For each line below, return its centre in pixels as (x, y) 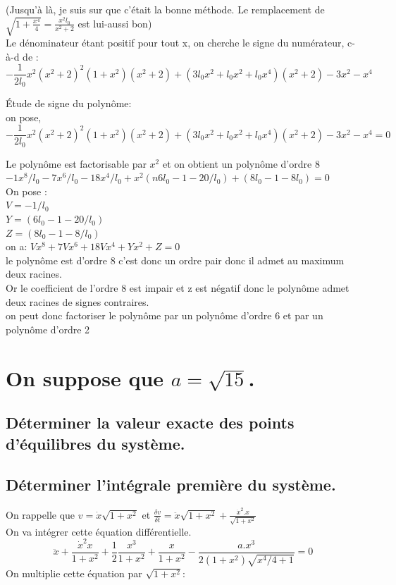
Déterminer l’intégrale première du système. (171, 485)
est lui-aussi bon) (115, 23)
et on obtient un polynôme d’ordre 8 (241, 163)
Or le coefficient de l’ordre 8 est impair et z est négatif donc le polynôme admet (178, 288)
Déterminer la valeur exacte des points (150, 423)
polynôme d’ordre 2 (48, 329)
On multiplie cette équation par (74, 573)
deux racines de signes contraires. (78, 301)
